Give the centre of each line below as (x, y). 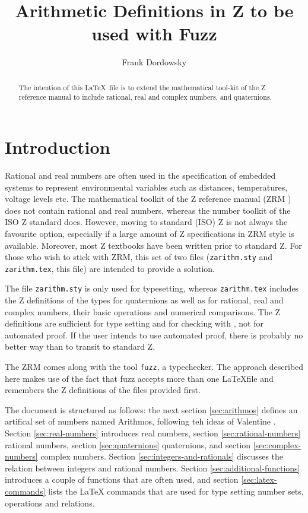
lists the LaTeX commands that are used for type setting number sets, (176, 491)
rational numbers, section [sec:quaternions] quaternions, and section (128, 444)
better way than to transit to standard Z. (80, 346)
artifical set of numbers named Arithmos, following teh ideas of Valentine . (140, 421)
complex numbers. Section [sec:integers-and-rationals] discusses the (162, 456)
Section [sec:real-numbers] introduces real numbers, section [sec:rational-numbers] (153, 433)
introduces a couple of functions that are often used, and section (122, 479)
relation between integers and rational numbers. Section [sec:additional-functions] (153, 468)
